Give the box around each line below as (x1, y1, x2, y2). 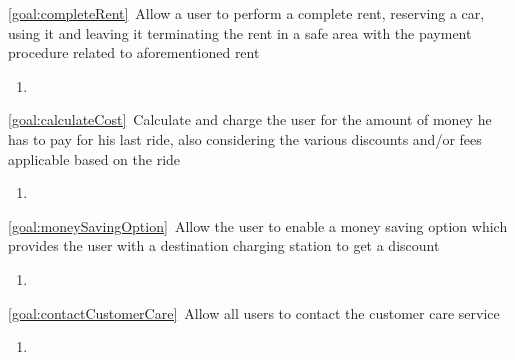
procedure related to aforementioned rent (8, 42, 260, 63)
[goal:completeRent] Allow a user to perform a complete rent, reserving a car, (8, 3, 485, 23)
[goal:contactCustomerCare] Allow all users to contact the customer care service (8, 302, 500, 323)
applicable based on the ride (8, 148, 181, 169)
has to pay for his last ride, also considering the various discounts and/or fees (8, 128, 482, 149)
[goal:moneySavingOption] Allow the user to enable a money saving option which (8, 215, 508, 236)
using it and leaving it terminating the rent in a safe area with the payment (8, 22, 472, 43)
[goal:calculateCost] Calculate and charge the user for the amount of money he (8, 109, 492, 130)
